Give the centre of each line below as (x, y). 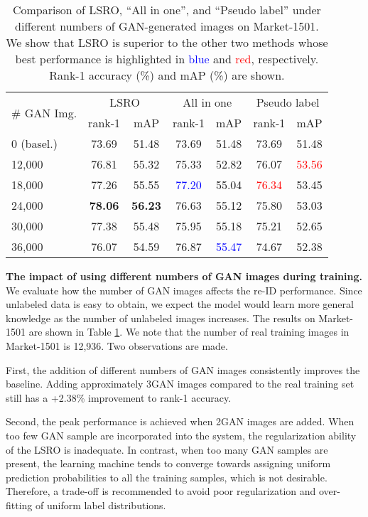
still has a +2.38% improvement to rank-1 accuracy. (119, 397)
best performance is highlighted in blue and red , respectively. (167, 59)
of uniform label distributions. (101, 505)
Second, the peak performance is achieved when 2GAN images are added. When (180, 421)
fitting (19, 505)
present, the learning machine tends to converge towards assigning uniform (168, 463)
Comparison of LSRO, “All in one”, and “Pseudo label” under (167, 10)
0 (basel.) (34, 143)
